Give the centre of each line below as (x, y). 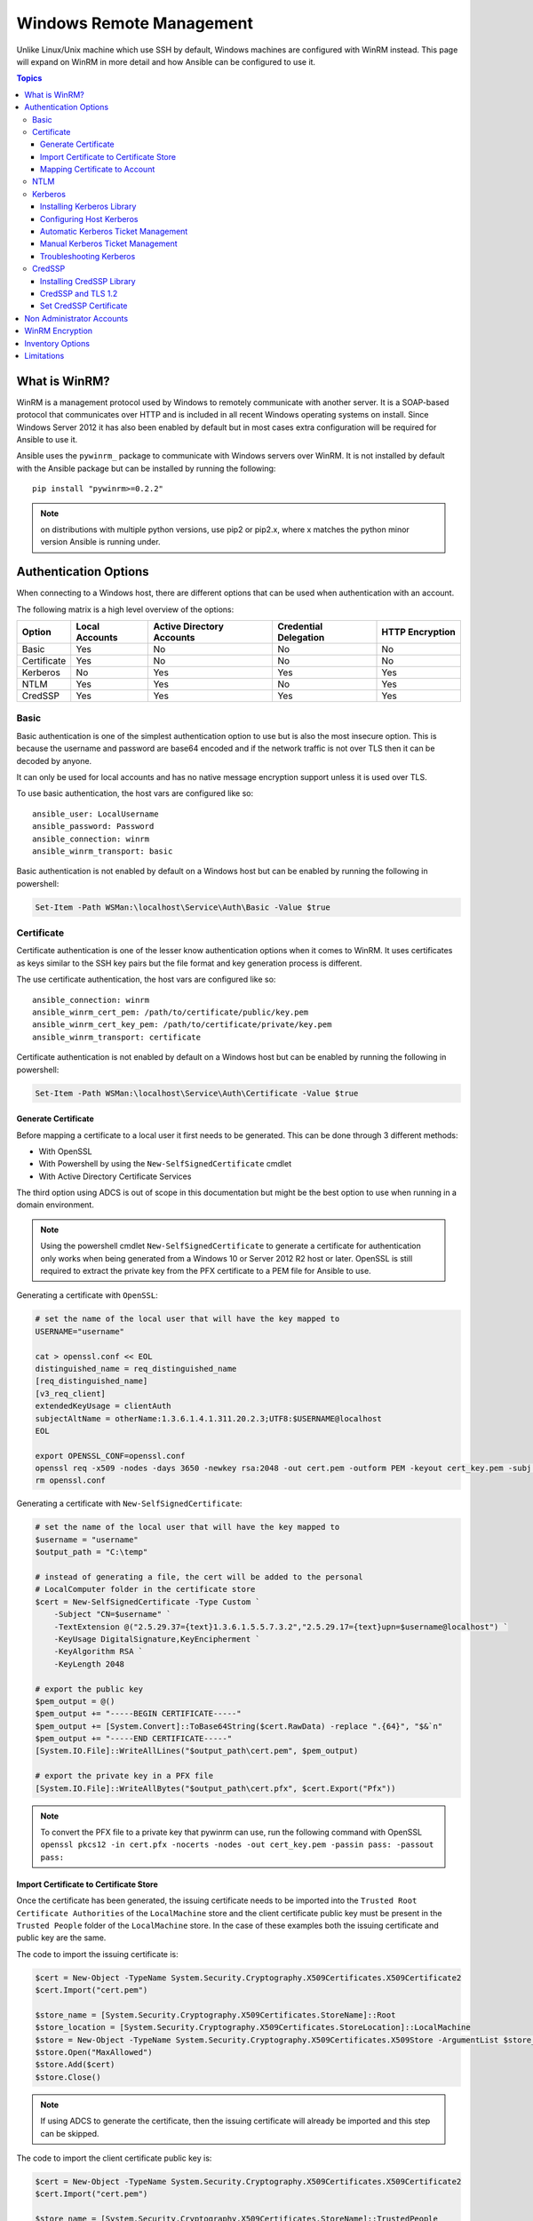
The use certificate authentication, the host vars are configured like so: (146, 979)
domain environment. (56, 1205)
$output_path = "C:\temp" (91, 1552)
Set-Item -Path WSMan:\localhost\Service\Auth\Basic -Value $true (183, 907)
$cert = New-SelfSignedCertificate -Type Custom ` (148, 1602)
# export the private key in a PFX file (124, 1776)
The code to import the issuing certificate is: (98, 1954)
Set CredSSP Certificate (84, 306)
